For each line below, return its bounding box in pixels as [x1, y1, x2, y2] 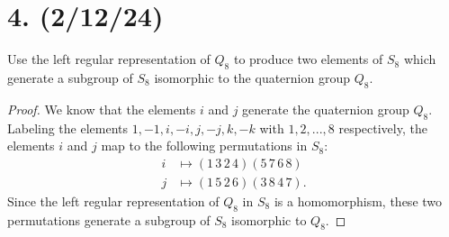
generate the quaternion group [242, 99, 409, 118]
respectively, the [338, 118, 427, 137]
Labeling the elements [7, 118, 129, 137]
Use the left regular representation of [7, 50, 211, 68]
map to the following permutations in [101, 136, 308, 155]
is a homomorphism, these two [274, 191, 443, 210]
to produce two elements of [233, 50, 383, 68]
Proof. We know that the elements [7, 99, 196, 118]
